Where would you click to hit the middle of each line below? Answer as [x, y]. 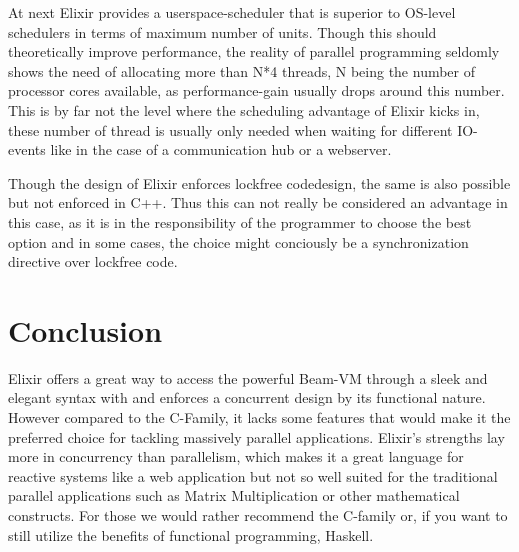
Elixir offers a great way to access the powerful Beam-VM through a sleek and [248, 377]
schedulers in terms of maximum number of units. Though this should [222, 31]
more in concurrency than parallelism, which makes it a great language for [236, 456]
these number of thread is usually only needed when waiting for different [230, 129]
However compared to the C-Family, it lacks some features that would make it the [259, 417]
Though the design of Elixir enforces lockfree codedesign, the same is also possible [259, 182]
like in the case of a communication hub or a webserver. [221, 149]
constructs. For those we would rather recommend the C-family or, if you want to [258, 515]
